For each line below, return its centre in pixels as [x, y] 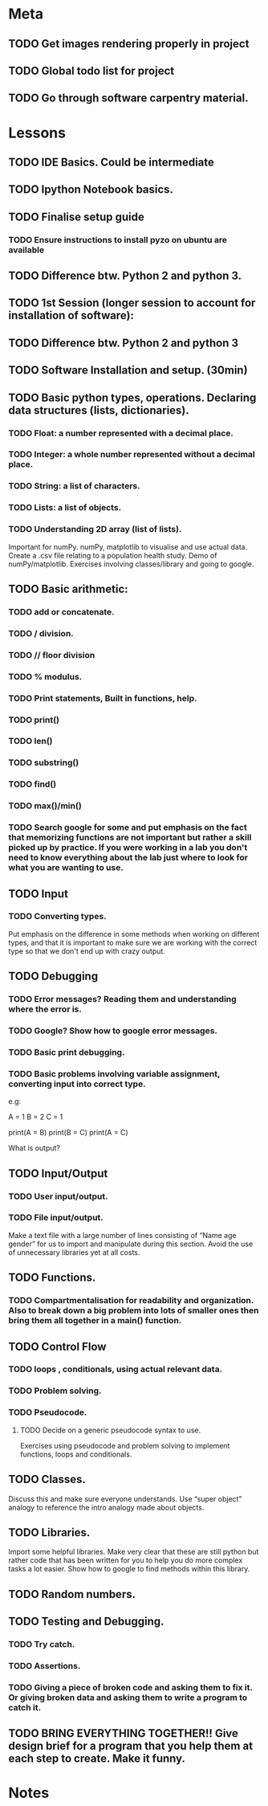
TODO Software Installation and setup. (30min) [128, 370]
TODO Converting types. [57, 917]
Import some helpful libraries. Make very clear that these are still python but [134, 1552]
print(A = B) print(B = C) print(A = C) [68, 1133]
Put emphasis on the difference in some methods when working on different [134, 934]
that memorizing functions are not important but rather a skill [130, 838]
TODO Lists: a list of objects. [65, 508]
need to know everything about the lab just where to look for [128, 858]
